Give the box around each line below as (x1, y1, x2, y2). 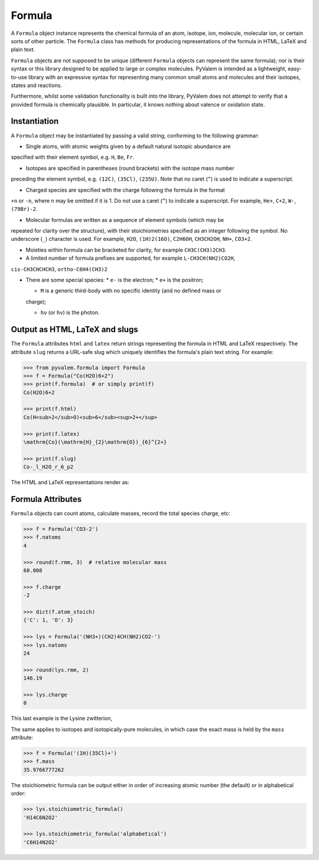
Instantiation (11, 116, 59, 127)
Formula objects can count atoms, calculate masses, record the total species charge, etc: (11, 510, 230, 517)
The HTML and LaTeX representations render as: (11, 479, 129, 486)
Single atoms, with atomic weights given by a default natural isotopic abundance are (25, 143, 231, 150)
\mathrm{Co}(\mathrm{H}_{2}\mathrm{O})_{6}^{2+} (23, 439, 167, 446)
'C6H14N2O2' (23, 839, 58, 846)
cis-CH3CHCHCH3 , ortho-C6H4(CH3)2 (11, 265, 108, 272)
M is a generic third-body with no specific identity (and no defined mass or (40, 287, 222, 294)
